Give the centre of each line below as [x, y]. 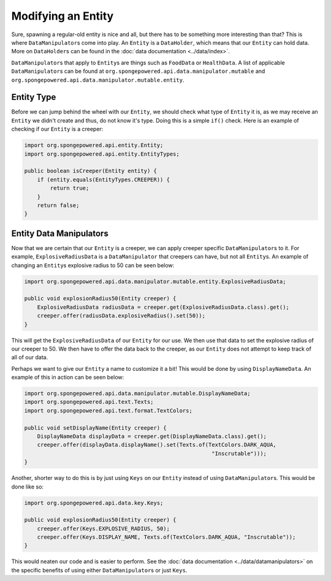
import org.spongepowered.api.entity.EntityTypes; [102, 154]
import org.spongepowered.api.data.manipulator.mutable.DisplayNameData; [137, 393]
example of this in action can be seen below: [68, 378]
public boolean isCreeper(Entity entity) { [91, 171]
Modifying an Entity [63, 16]
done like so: [28, 487]
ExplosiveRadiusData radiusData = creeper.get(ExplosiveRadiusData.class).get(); [163, 307]
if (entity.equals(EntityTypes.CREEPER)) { [103, 180]
